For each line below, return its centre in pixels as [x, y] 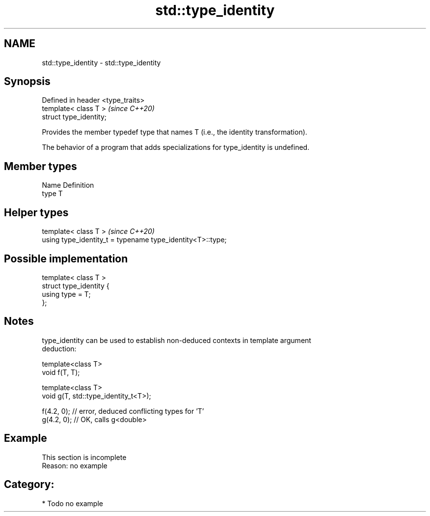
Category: [29, 485]
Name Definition [68, 185]
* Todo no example [72, 503]
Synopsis [27, 82]
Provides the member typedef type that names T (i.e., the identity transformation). [175, 132]
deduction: [59, 348]
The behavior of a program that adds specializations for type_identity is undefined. [176, 147]
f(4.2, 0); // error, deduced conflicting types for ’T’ [123, 411]
